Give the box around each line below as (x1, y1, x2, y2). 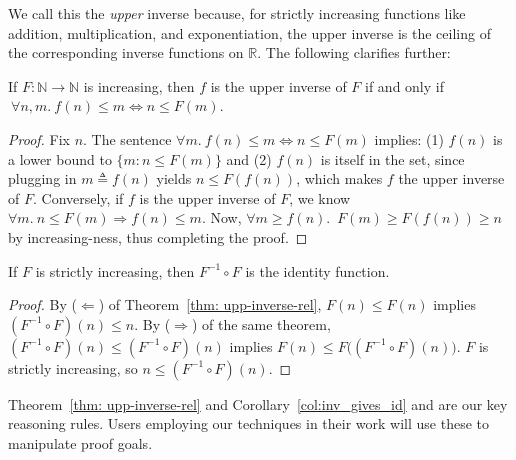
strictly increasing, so (8, 357, 138, 378)
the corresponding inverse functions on (8, 42, 244, 63)
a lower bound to (8, 148, 112, 169)
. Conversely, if (32, 187, 124, 208)
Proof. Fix (8, 128, 70, 149)
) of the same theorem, (191, 313, 331, 334)
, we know (289, 187, 351, 208)
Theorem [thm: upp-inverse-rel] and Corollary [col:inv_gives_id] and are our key (8, 393, 508, 414)
